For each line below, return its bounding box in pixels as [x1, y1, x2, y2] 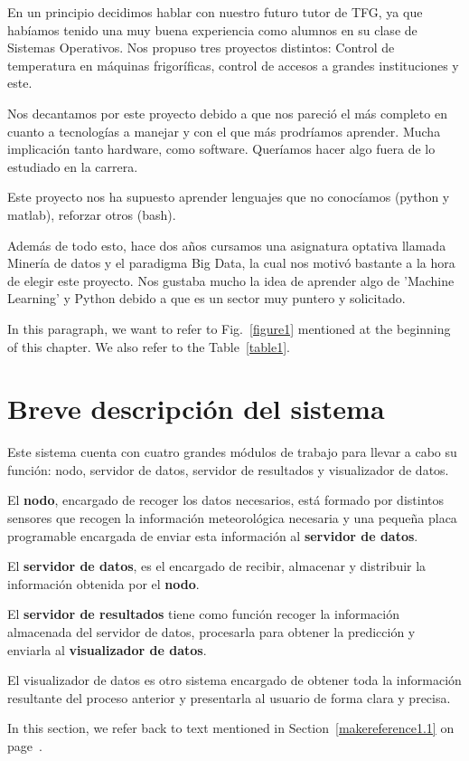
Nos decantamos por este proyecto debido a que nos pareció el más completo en [7, 103, 447, 122]
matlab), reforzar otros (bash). [7, 205, 176, 224]
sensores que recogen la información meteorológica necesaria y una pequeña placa [7, 509, 457, 527]
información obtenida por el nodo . [7, 574, 200, 593]
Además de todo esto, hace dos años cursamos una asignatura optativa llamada [7, 235, 446, 254]
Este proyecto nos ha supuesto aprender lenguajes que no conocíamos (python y [7, 187, 450, 206]
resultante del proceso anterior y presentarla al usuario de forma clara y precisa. [7, 688, 451, 707]
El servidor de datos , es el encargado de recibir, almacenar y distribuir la [7, 556, 427, 576]
